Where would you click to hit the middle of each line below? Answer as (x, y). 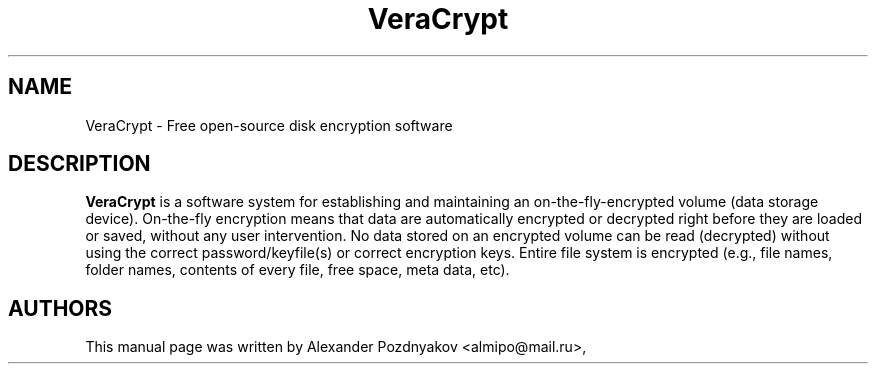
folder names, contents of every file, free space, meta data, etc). (297, 270)
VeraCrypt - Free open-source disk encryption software (269, 125)
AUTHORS (60, 308)
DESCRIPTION (79, 164)
